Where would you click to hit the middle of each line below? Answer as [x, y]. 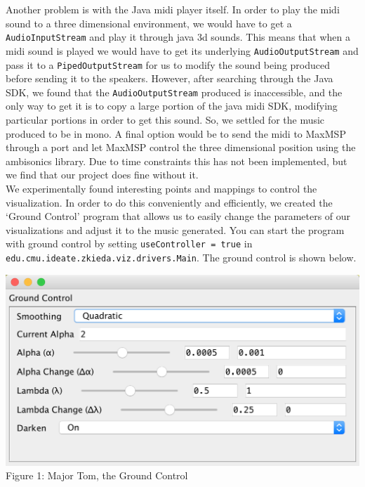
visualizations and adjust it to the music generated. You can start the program [175, 229]
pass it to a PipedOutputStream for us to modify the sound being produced [168, 64]
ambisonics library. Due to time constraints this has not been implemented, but [177, 161]
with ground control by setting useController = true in [129, 243]
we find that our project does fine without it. [102, 175]
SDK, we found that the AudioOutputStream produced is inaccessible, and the [174, 92]
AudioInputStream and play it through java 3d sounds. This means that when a [178, 37]
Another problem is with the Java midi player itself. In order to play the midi [173, 9]
